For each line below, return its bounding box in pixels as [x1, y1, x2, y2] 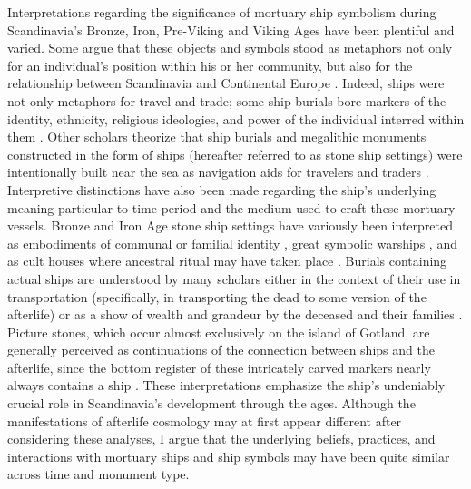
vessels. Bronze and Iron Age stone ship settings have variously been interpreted [7, 216, 453, 235]
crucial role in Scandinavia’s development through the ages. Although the [7, 394, 416, 413]
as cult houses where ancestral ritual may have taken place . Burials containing [7, 251, 447, 270]
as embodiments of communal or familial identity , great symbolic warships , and [7, 233, 457, 252]
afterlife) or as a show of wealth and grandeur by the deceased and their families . [7, 305, 463, 324]
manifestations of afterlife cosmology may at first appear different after [7, 411, 402, 430]
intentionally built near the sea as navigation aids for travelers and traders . [7, 162, 429, 181]
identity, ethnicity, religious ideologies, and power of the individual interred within [7, 109, 465, 128]
